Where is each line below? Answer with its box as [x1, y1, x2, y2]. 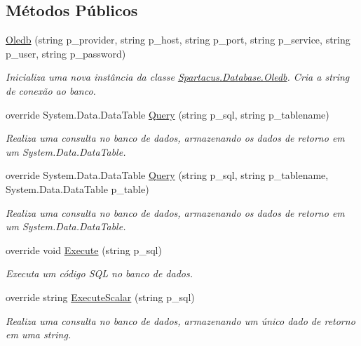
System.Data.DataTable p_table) [6, 181, 149, 196]
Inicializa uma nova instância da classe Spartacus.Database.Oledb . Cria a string [6, 69, 350, 84]
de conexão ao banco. [6, 83, 96, 98]
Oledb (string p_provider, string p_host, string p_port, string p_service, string [6, 32, 350, 47]
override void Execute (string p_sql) [6, 242, 162, 257]
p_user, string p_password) [6, 46, 126, 60]
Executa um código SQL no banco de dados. [6, 266, 193, 281]
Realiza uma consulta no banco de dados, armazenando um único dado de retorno [6, 313, 355, 328]
